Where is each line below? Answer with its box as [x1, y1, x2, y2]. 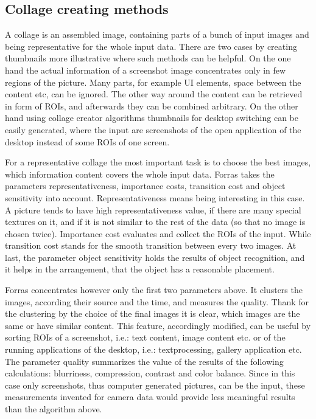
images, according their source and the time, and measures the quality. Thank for [5, 295, 309, 308]
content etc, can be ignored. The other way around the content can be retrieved [5, 88, 303, 100]
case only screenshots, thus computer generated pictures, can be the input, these [5, 378, 305, 391]
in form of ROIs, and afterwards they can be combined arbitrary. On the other [5, 99, 298, 112]
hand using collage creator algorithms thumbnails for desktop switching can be [5, 111, 299, 124]
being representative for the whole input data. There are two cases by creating [5, 40, 297, 52]
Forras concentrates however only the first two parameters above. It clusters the [5, 283, 303, 296]
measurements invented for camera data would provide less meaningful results [5, 390, 295, 403]
